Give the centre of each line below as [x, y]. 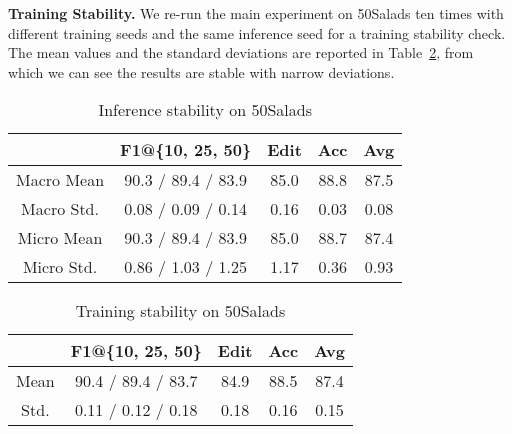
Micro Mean [60, 238]
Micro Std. [60, 267]
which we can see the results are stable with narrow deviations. [201, 71]
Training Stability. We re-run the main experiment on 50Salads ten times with [256, 13]
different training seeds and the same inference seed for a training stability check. [257, 32]
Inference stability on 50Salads [205, 110]
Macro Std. [60, 209]
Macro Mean [60, 180]
